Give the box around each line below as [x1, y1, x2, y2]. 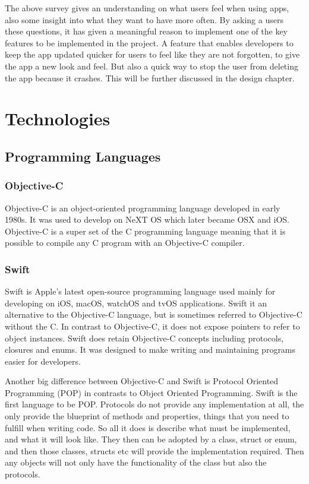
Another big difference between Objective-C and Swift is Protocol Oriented [5, 375, 279, 387]
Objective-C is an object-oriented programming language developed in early [5, 201, 280, 214]
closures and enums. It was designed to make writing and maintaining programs [5, 343, 296, 356]
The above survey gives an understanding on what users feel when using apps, [5, 2, 289, 14]
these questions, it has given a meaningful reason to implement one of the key [5, 25, 288, 37]
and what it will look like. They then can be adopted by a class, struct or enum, [5, 433, 297, 445]
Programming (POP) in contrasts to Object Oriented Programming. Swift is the [5, 386, 298, 398]
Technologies [5, 106, 111, 131]
